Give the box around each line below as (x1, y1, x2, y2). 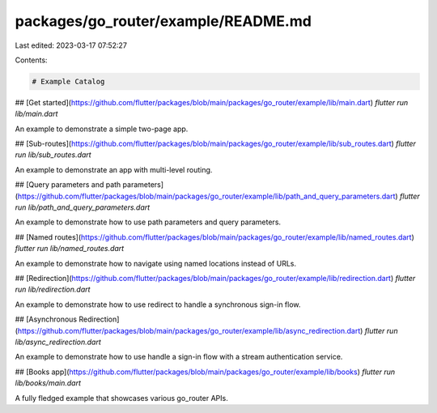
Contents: (15, 55, 48, 65)
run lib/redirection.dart (15, 284, 91, 295)
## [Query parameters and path (15, 180, 121, 189)
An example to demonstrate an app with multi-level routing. (15, 164, 213, 174)
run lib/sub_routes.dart (15, 150, 92, 160)
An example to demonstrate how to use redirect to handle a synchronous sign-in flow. (15, 300, 301, 309)
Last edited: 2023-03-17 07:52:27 (15, 40, 127, 50)
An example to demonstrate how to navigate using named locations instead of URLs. (15, 258, 297, 268)
